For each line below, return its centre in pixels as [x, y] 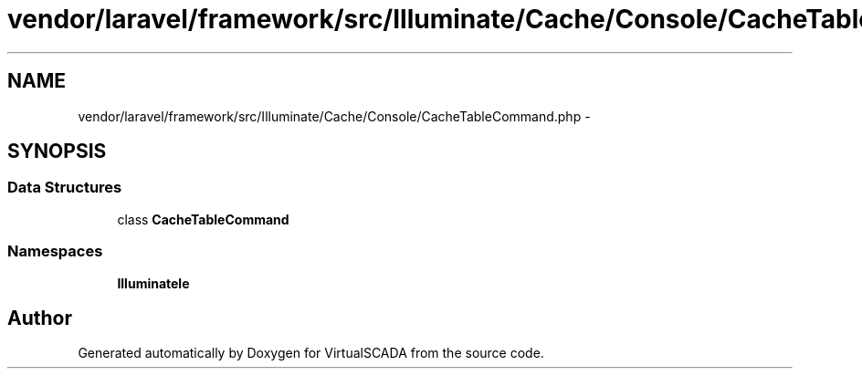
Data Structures [65, 188]
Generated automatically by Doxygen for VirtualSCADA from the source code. [311, 353]
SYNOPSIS [57, 151]
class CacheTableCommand [203, 219]
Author [40, 318]
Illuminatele [153, 283]
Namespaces [55, 251]
